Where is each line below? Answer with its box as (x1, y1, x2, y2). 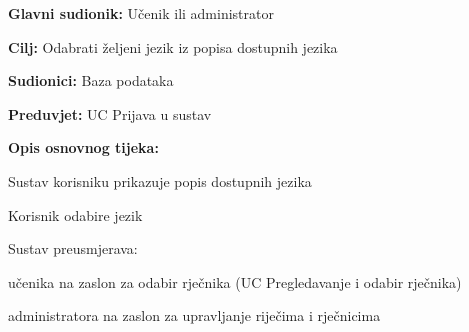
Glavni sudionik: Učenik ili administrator (8, 3, 274, 23)
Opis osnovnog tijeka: (8, 137, 159, 158)
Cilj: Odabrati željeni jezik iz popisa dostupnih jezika (8, 36, 338, 57)
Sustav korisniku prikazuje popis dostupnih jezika (8, 170, 312, 191)
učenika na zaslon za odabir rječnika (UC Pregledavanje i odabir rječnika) (8, 271, 462, 292)
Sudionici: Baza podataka (8, 70, 174, 91)
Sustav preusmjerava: (8, 238, 138, 259)
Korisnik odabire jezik (8, 204, 143, 225)
